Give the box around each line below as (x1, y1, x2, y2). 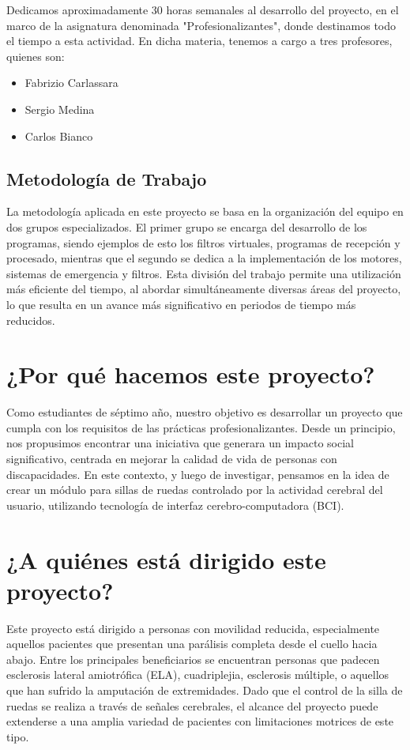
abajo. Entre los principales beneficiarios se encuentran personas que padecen (6, 650, 380, 667)
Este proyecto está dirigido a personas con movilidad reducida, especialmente (6, 620, 380, 636)
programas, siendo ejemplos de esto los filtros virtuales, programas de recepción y (6, 234, 401, 251)
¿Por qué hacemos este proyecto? (6, 358, 375, 390)
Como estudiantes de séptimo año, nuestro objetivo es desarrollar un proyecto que (6, 404, 403, 420)
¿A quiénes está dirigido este (6, 543, 326, 575)
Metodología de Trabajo (6, 166, 207, 190)
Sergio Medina (24, 100, 95, 117)
